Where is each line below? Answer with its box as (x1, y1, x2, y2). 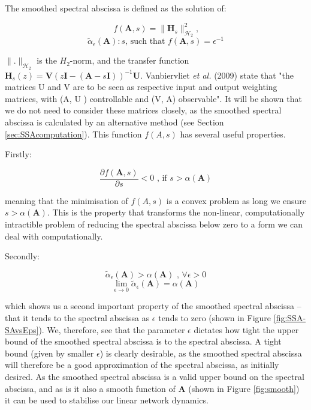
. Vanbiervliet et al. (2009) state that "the (140, 68, 294, 81)
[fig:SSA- (273, 312, 306, 324)
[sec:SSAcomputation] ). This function (5, 127, 142, 140)
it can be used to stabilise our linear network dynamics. (5, 394, 209, 406)
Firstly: (5, 148, 32, 160)
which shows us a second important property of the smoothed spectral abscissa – (5, 300, 301, 312)
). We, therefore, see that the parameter (38, 323, 185, 336)
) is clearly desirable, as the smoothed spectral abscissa (99, 346, 302, 359)
